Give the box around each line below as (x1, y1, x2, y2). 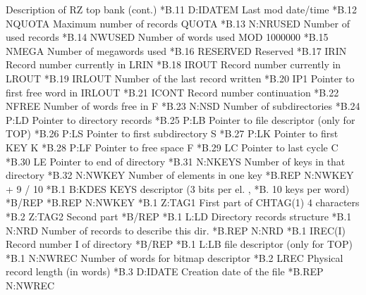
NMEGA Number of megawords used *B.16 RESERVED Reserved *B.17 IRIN (6, 43, 347, 58)
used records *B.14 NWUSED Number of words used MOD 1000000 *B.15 (6, 30, 329, 44)
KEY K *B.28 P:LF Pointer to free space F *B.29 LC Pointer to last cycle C (6, 139, 338, 154)
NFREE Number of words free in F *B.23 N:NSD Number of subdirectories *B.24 (6, 99, 360, 113)
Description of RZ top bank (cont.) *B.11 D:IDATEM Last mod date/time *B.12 (6, 2, 357, 16)
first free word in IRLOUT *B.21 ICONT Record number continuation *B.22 (6, 84, 339, 99)
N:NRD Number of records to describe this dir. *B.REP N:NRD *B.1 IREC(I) (6, 222, 346, 237)
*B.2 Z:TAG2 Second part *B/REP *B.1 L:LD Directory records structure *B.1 (6, 208, 352, 223)
